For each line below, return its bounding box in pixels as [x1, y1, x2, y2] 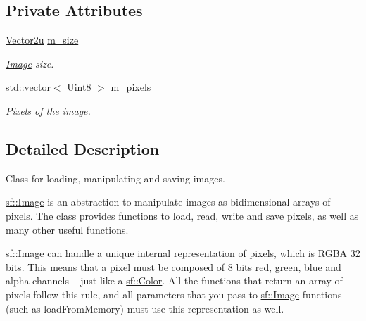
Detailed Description [6, 137, 160, 159]
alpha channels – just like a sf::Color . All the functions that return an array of [6, 273, 343, 288]
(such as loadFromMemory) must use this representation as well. [6, 301, 284, 315]
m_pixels [111, 80, 151, 94]
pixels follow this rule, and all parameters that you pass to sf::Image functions [6, 287, 342, 301]
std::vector [6, 80, 51, 94]
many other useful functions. [6, 222, 129, 237]
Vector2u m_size [6, 32, 79, 47]
